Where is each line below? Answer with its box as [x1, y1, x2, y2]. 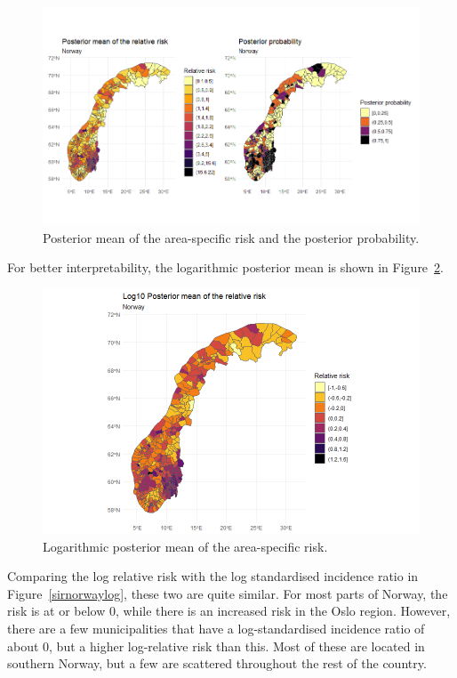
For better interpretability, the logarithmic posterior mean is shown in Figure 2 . [7, 258, 444, 277]
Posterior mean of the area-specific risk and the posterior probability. [43, 228, 420, 246]
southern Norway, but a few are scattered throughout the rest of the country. [7, 654, 427, 673]
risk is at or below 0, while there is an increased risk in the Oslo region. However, [7, 601, 451, 620]
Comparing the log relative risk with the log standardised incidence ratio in [7, 567, 419, 585]
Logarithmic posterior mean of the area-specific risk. [43, 537, 328, 555]
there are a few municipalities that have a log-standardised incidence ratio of [7, 618, 425, 637]
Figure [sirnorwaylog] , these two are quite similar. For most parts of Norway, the [7, 584, 448, 602]
